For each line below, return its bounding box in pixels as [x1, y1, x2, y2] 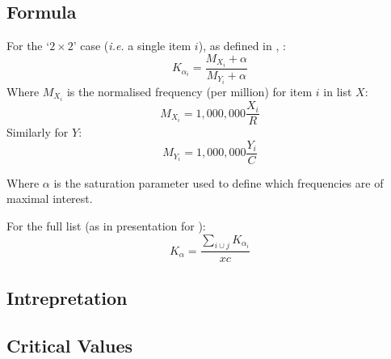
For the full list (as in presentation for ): [6, 218, 206, 234]
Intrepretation [6, 285, 128, 310]
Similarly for [6, 124, 69, 141]
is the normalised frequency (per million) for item [66, 83, 313, 100]
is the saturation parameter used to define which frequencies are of [53, 174, 384, 191]
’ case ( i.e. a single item [73, 37, 191, 54]
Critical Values [6, 332, 133, 357]
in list [323, 83, 352, 100]
